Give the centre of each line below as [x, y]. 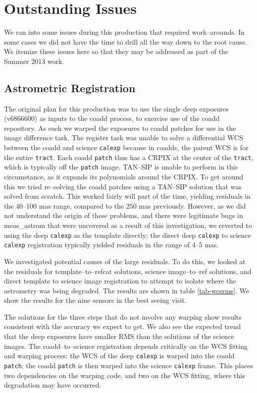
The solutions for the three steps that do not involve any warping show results [123, 316]
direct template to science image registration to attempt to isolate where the [120, 281]
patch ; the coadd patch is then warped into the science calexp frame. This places [128, 365]
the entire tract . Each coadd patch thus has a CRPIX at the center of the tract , [129, 157]
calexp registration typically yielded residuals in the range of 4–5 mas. [111, 245]
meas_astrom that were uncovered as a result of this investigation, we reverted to [128, 225]
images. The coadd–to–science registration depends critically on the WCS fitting [126, 346]
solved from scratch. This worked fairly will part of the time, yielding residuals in [128, 196]
